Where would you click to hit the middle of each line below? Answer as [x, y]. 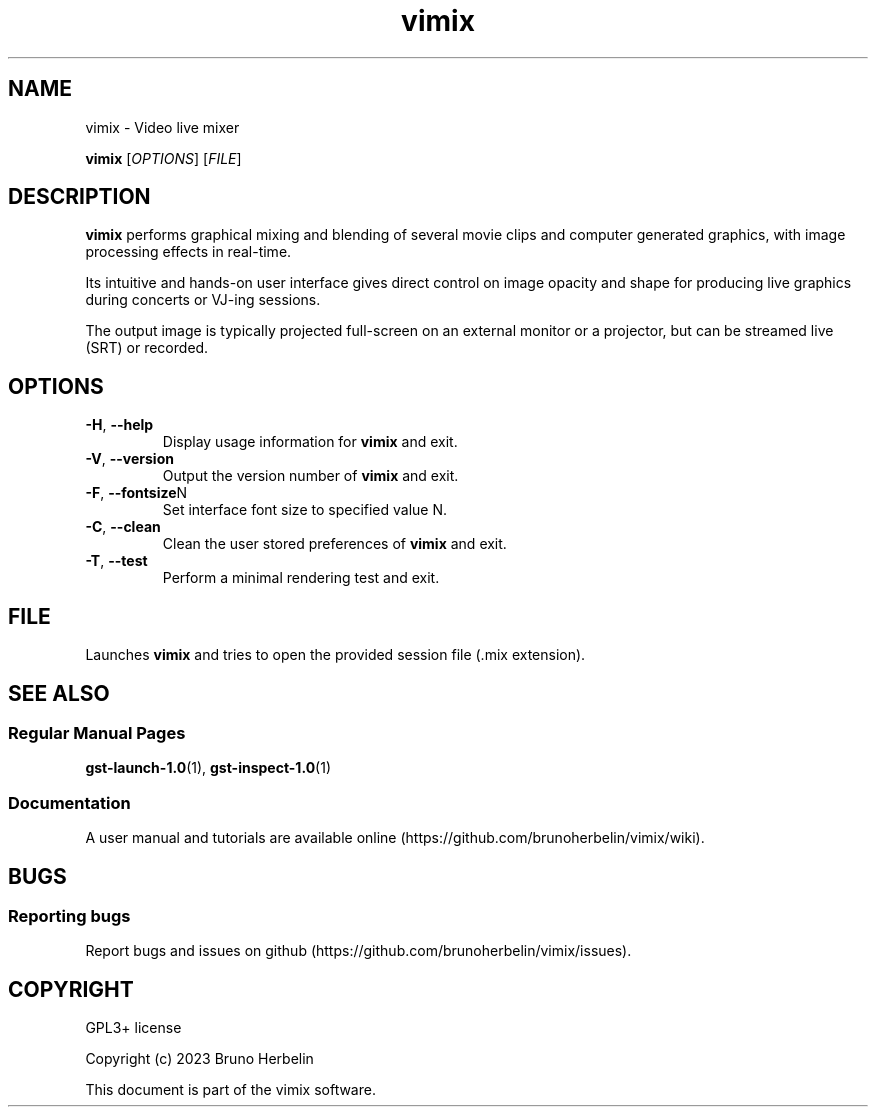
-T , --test [116, 561]
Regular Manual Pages [97, 732]
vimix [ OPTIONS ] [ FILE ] [163, 158]
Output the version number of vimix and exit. [310, 476]
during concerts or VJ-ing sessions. [203, 300]
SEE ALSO [59, 693]
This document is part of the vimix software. [230, 1090]
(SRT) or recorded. [147, 348]
